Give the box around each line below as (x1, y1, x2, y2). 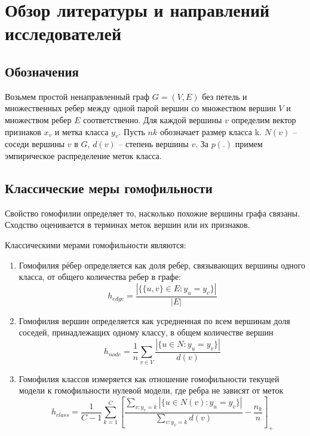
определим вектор (231, 113, 296, 126)
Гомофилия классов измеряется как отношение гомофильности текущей (19, 372, 280, 385)
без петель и (202, 90, 247, 102)
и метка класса (54, 125, 109, 138)
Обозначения (5, 62, 79, 80)
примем (235, 138, 263, 150)
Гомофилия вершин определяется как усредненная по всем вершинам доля (19, 314, 290, 327)
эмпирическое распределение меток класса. (5, 149, 162, 161)
